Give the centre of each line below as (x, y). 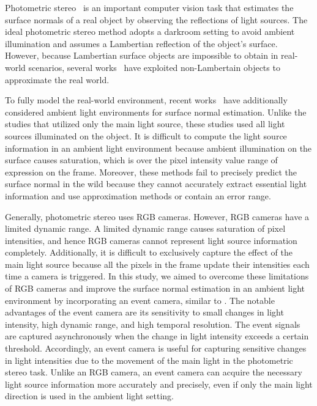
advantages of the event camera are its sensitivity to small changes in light (144, 312)
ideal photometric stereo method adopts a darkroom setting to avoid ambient (150, 31)
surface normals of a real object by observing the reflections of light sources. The (156, 19)
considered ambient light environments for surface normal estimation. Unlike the (156, 112)
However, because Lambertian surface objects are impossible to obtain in (142, 55)
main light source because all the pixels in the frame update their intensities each (157, 264)
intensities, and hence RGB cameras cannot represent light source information (151, 240)
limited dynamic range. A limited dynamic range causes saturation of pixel (145, 228)
